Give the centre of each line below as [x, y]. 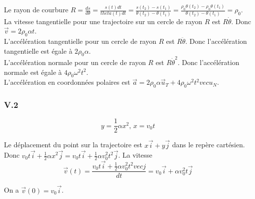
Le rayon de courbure [36, 10]
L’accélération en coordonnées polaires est [67, 82]
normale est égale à [33, 72]
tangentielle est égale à [38, 50]
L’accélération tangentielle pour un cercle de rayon [80, 41]
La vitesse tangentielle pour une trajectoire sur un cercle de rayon [103, 21]
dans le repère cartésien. [208, 145]
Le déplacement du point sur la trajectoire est [73, 145]
